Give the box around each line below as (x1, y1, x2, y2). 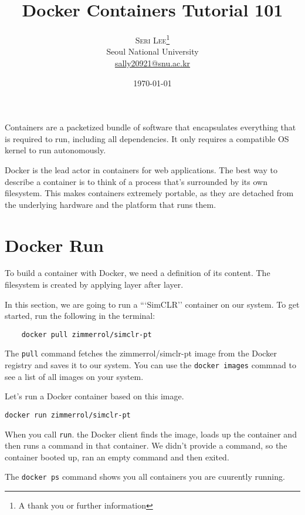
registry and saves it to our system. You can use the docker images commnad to (5, 359, 296, 371)
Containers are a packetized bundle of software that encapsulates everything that (5, 121, 296, 133)
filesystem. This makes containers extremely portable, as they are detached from (5, 187, 294, 199)
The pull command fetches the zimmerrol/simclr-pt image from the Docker (5, 347, 277, 359)
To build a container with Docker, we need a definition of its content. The (5, 267, 270, 279)
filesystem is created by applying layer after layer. (5, 278, 184, 291)
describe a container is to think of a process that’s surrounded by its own (5, 175, 267, 187)
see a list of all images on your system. (5, 370, 144, 382)
